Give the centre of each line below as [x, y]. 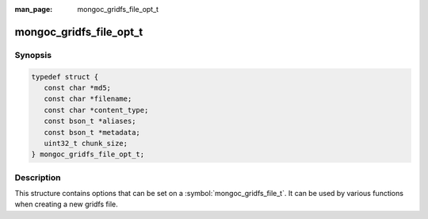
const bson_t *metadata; [92, 132]
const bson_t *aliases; [90, 121]
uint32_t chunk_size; [86, 143]
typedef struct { [65, 77]
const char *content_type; [96, 110]
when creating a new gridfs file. [66, 204]
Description [38, 177]
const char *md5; [77, 88]
